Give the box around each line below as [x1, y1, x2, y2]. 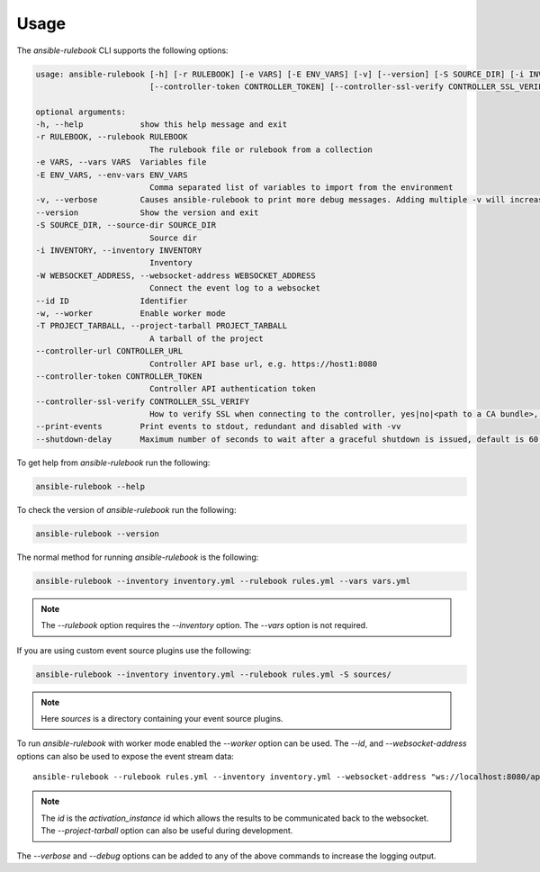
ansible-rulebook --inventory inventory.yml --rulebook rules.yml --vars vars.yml [35, 576, 411, 586]
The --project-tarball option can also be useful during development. [40, 825, 293, 836]
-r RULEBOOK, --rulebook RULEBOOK [35, 131, 188, 142]
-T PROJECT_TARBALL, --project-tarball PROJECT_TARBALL [35, 320, 288, 331]
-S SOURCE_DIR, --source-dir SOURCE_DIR [35, 220, 216, 230]
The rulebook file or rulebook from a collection [148, 144, 373, 155]
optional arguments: [35, 106, 126, 117]
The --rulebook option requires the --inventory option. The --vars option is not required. [40, 620, 368, 631]
